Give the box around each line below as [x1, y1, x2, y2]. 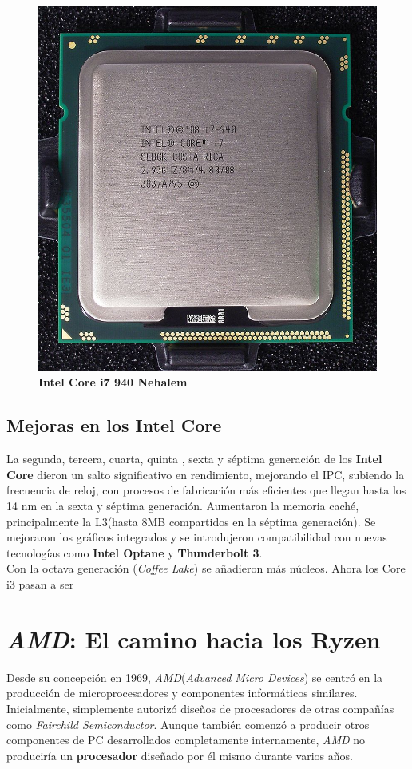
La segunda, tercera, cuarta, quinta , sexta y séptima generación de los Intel [6, 450, 382, 467]
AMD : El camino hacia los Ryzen [6, 622, 381, 656]
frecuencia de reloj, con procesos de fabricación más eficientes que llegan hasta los [6, 482, 406, 498]
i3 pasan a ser [6, 576, 74, 592]
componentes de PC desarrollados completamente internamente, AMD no [6, 731, 365, 748]
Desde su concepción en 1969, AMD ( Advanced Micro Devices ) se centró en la [6, 668, 383, 685]
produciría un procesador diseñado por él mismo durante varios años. [6, 747, 353, 763]
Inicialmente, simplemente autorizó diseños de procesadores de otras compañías [6, 700, 394, 716]
